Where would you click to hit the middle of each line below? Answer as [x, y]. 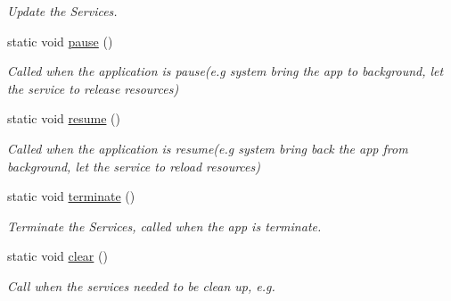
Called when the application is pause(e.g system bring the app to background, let [225, 71]
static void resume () [64, 118]
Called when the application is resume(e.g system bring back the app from [208, 148]
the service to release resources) [93, 88]
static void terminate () [71, 196]
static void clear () [57, 256]
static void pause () [60, 41]
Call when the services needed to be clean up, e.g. [141, 285]
